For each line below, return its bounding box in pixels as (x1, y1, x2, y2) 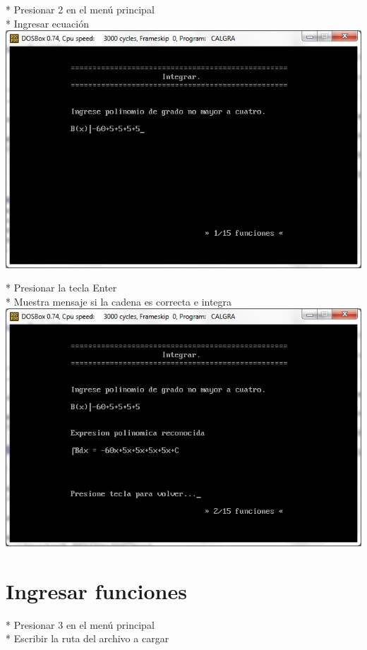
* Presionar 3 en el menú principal (6, 617, 155, 632)
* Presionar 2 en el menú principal (6, 2, 155, 16)
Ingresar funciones (6, 576, 187, 605)
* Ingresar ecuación (6, 16, 89, 30)
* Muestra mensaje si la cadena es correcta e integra (6, 294, 232, 308)
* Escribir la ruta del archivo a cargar (6, 631, 169, 646)
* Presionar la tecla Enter (6, 280, 117, 295)
